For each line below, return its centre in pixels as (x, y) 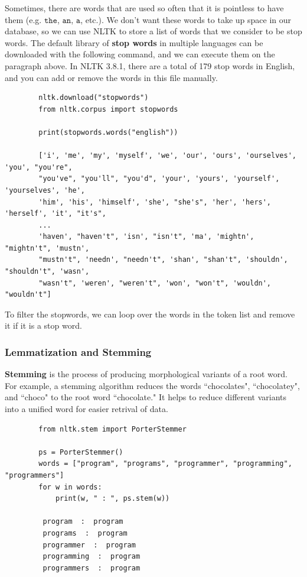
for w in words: (70, 487)
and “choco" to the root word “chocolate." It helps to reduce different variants (146, 397)
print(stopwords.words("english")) (108, 132)
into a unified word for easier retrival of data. (86, 409)
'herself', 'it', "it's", (55, 214)
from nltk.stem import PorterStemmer (112, 429)
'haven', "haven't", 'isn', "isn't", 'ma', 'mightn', (146, 237)
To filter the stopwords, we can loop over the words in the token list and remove (150, 314)
